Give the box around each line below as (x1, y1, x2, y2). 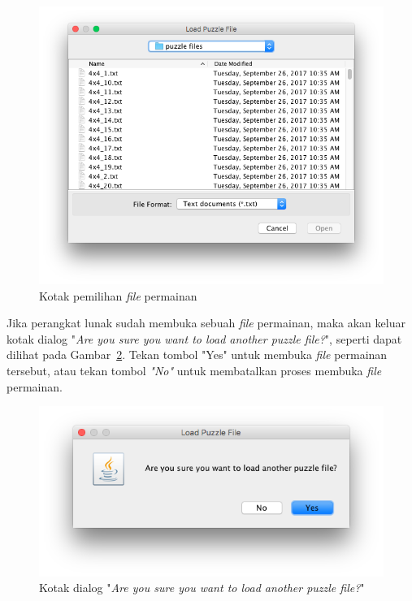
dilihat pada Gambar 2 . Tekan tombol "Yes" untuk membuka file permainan (7, 346, 388, 363)
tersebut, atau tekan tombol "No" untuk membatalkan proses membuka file (7, 361, 382, 378)
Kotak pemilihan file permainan (39, 287, 197, 304)
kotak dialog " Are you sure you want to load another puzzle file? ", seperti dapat (7, 330, 402, 347)
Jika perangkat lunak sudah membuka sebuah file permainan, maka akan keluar (7, 314, 405, 331)
